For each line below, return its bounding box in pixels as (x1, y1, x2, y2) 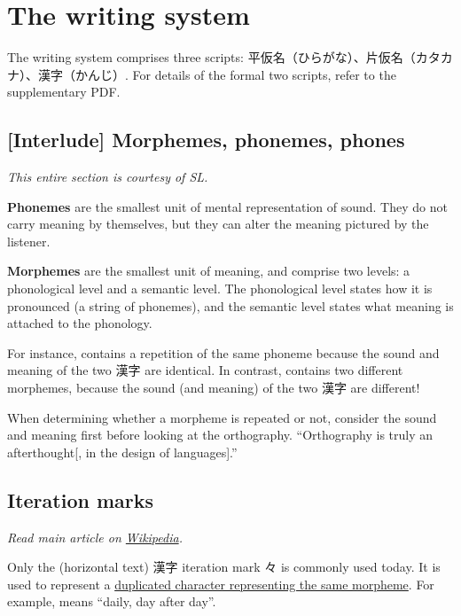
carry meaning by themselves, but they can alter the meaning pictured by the (7, 214, 429, 233)
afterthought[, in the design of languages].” (7, 442, 238, 461)
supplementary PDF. (7, 82, 121, 101)
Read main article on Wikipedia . (7, 527, 183, 546)
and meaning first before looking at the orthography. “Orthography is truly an (7, 425, 434, 444)
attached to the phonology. (7, 314, 152, 332)
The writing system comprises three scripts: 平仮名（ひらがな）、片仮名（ (7, 48, 416, 66)
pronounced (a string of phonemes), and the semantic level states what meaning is (7, 296, 454, 315)
